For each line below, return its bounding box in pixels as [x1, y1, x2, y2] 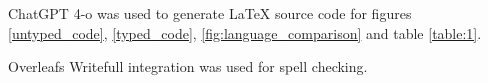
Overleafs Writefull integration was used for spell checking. [8, 56, 368, 77]
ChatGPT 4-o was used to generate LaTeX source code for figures [8, 3, 412, 23]
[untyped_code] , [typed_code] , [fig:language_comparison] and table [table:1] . [8, 22, 482, 43]
